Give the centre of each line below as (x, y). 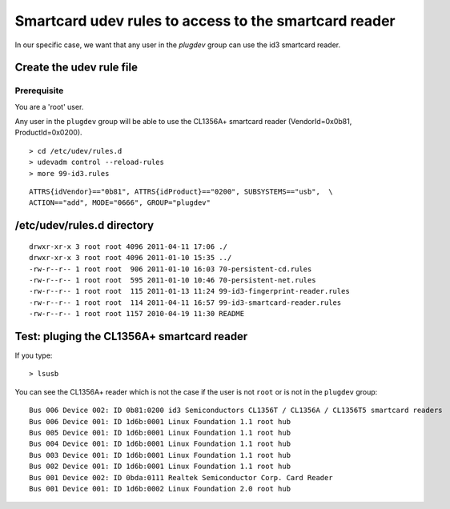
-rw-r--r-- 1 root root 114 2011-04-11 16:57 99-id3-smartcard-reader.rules (185, 303)
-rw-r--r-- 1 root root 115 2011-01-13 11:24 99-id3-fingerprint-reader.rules (189, 291)
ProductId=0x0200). (49, 133)
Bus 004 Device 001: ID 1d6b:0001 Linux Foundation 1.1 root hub (160, 444)
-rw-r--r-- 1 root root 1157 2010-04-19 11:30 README (137, 314)
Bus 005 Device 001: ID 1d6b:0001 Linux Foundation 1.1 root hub (160, 433)
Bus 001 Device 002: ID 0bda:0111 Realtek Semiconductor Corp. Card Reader (181, 477)
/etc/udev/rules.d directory (84, 225)
